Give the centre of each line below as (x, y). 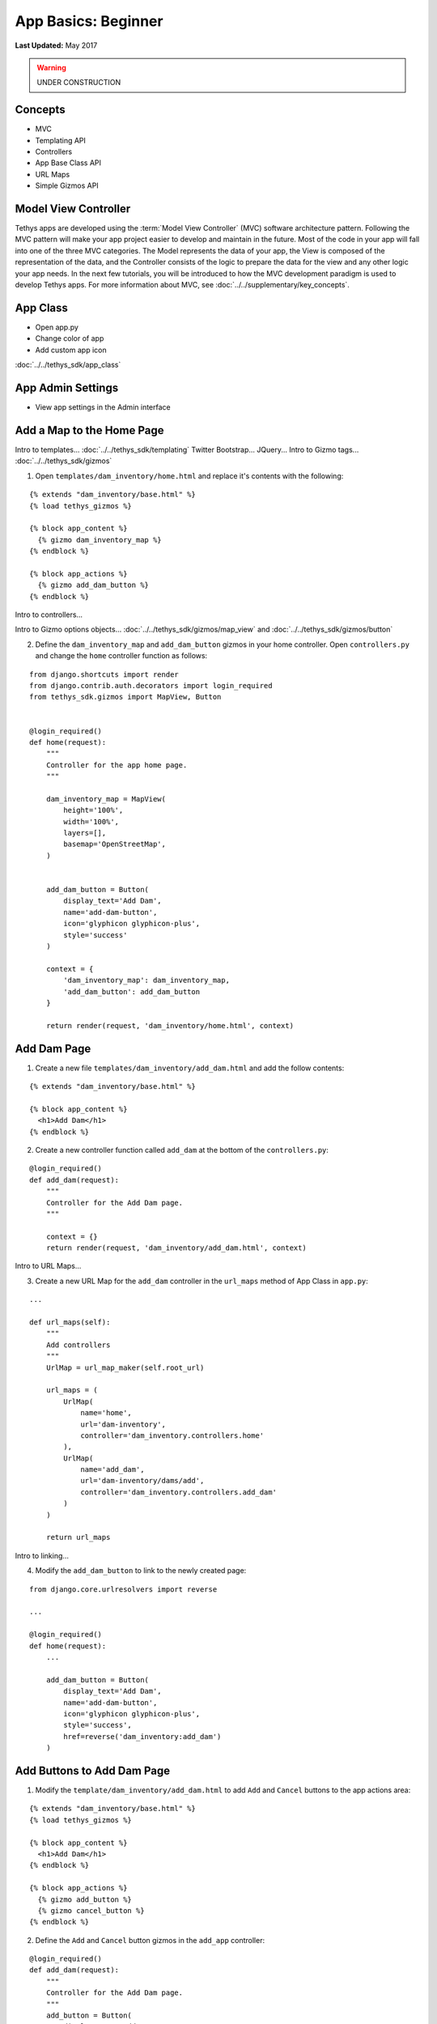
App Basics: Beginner (89, 21)
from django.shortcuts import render (104, 674)
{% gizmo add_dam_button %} (93, 585)
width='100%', (91, 821)
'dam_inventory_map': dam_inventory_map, (147, 980)
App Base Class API (68, 163)
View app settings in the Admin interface (103, 407)
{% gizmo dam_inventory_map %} (100, 540)
